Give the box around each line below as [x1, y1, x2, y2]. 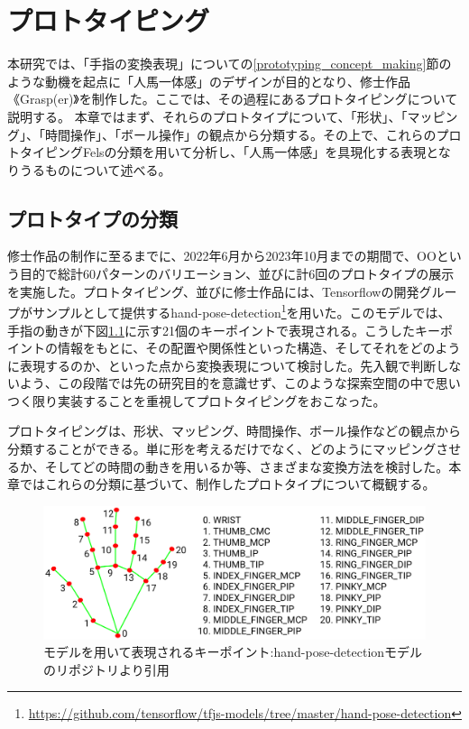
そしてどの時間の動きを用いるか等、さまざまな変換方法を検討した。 [44, 457, 449, 475]
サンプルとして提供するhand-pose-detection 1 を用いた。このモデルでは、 [32, 300, 451, 321]
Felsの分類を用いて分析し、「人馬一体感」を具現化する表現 [82, 143, 427, 161]
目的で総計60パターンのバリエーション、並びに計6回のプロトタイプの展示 [19, 264, 455, 283]
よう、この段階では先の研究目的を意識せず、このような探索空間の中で [19, 374, 436, 392]
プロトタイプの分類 [7, 204, 178, 232]
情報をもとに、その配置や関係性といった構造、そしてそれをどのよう [57, 338, 461, 357]
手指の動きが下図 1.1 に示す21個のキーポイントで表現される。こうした [7, 320, 415, 339]
